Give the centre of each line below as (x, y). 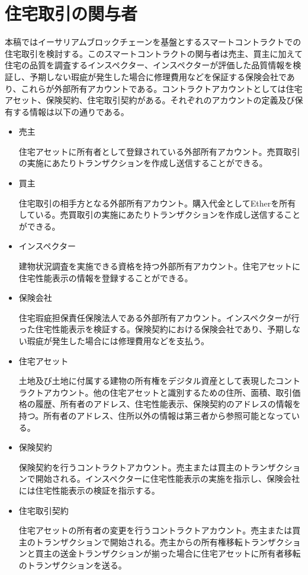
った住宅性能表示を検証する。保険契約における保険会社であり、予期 (151, 329)
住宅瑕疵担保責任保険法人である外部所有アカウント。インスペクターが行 (159, 317)
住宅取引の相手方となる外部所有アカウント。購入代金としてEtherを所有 (157, 203)
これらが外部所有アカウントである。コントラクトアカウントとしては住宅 (162, 88)
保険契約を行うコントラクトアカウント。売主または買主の (131, 467)
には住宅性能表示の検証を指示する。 (89, 490)
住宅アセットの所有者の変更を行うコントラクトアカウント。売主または (155, 530)
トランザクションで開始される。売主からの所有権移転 (139, 541)
